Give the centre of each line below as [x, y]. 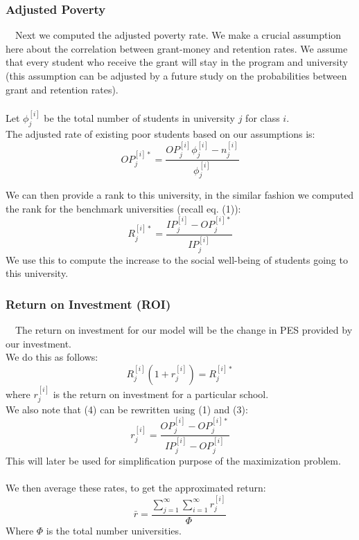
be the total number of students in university [139, 118]
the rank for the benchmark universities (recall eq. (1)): [123, 208]
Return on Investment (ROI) [88, 304]
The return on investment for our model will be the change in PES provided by [184, 330]
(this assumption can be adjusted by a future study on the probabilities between [176, 75]
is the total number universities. [114, 530]
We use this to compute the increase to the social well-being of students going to [177, 259]
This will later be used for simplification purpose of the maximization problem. [173, 461]
